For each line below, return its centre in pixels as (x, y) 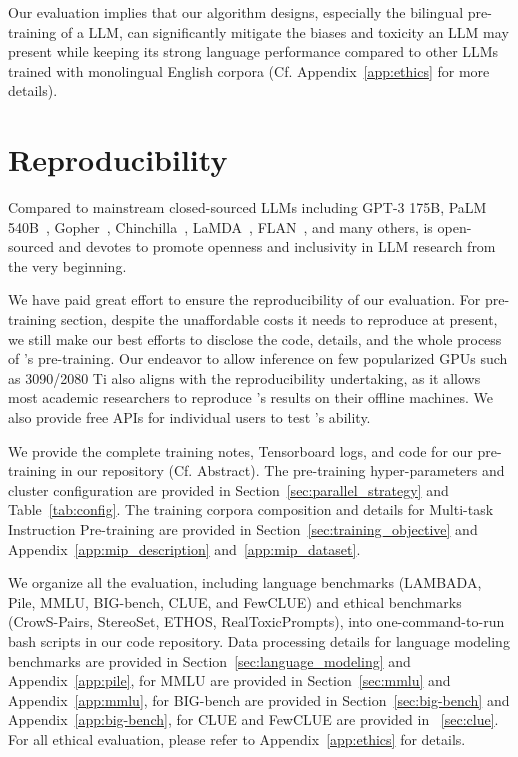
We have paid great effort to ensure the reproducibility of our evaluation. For (244, 299)
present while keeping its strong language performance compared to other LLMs (253, 51)
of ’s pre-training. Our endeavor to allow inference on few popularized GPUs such (258, 358)
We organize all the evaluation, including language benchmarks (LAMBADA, (245, 582)
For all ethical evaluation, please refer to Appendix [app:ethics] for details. (237, 738)
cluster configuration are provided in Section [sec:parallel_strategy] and (228, 489)
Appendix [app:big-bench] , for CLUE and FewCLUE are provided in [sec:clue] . (253, 719)
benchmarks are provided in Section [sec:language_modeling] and (209, 660)
